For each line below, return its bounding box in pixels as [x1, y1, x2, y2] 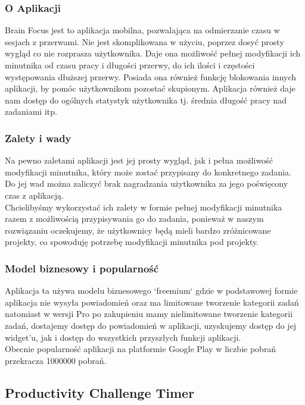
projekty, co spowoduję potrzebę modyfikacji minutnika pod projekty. [5, 236, 259, 248]
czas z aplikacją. [5, 189, 64, 201]
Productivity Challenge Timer [5, 383, 195, 401]
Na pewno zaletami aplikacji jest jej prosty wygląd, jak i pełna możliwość [5, 154, 273, 167]
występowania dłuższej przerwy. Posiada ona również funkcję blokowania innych [5, 70, 297, 83]
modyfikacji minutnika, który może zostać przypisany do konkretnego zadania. [5, 165, 291, 178]
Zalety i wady [5, 130, 71, 145]
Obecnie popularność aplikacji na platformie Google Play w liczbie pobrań [5, 343, 276, 355]
